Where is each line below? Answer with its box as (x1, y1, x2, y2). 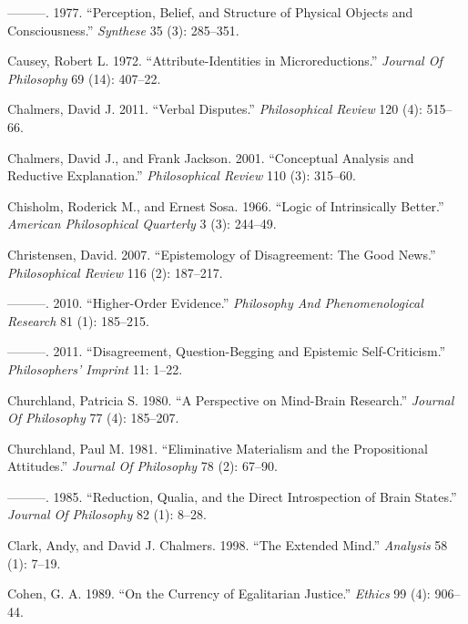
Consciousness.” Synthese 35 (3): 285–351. (7, 20, 239, 39)
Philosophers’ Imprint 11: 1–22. (7, 359, 183, 378)
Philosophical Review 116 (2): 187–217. (7, 262, 223, 281)
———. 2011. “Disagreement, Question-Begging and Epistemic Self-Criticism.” (7, 342, 446, 361)
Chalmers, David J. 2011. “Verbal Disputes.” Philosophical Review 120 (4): (7, 99, 422, 118)
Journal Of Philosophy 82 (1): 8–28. (7, 505, 207, 524)
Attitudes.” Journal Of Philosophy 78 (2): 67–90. (7, 456, 278, 476)
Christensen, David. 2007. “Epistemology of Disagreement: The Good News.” (7, 244, 436, 263)
